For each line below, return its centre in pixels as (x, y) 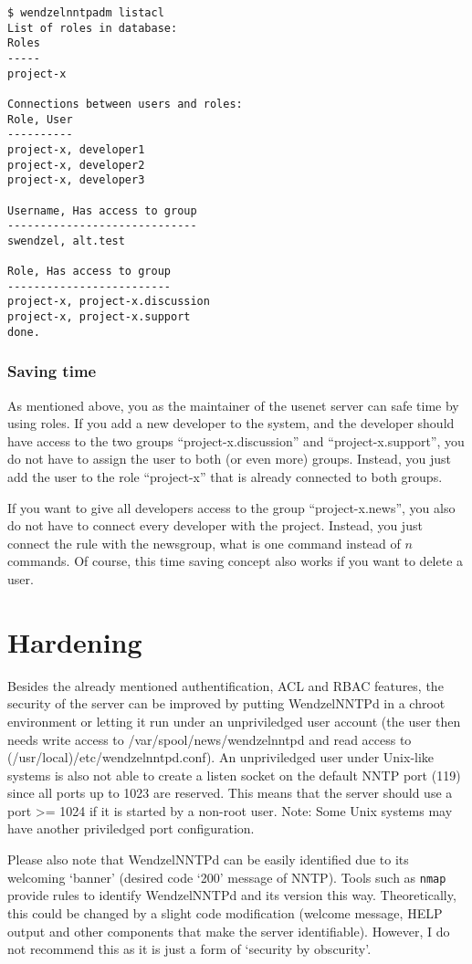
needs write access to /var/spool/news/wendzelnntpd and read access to (210, 739)
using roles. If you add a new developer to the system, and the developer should (231, 423)
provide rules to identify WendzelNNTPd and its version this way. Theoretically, (232, 895)
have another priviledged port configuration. (131, 828)
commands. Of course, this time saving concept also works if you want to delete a (236, 561)
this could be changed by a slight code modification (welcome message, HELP (225, 912)
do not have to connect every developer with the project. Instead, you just (215, 525)
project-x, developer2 (76, 165)
